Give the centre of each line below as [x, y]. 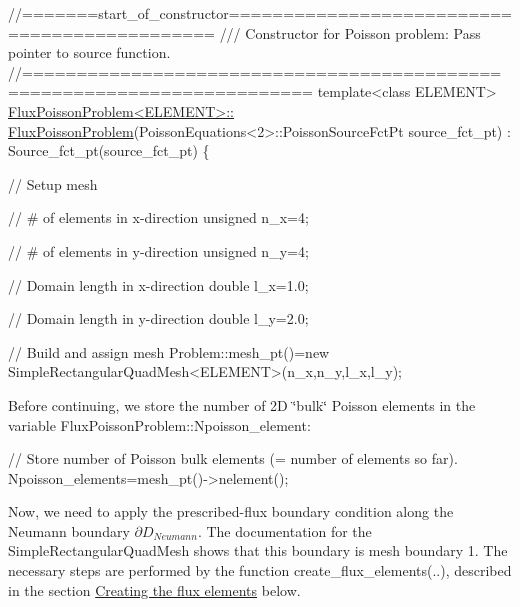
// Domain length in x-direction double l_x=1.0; [158, 284]
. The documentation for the [284, 530]
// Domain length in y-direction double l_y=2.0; [158, 318]
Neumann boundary [69, 530]
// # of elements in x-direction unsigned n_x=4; [158, 217]
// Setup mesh [53, 183]
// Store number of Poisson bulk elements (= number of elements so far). [233, 458]
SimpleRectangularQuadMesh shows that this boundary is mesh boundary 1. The [258, 550]
